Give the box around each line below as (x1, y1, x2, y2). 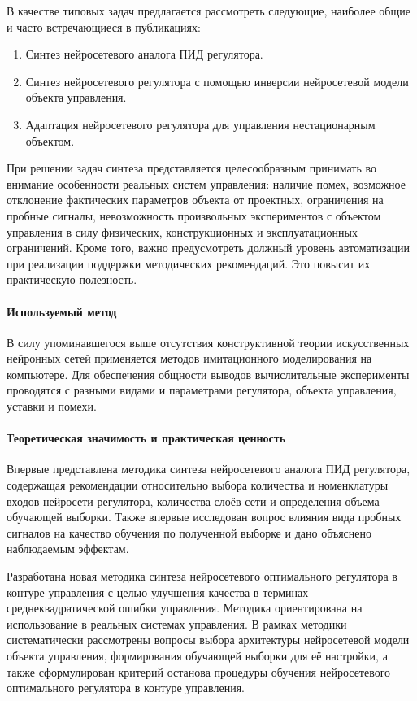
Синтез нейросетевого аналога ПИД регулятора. (25, 46, 263, 63)
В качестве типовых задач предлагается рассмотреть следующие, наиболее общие (7, 2, 410, 19)
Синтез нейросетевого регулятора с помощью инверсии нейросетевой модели (25, 72, 409, 89)
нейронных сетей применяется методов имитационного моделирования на (7, 350, 372, 367)
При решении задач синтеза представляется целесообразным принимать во (7, 159, 376, 176)
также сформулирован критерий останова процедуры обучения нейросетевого (7, 663, 391, 680)
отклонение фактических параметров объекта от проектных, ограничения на (7, 191, 384, 208)
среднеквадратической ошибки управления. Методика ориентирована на (7, 599, 363, 616)
